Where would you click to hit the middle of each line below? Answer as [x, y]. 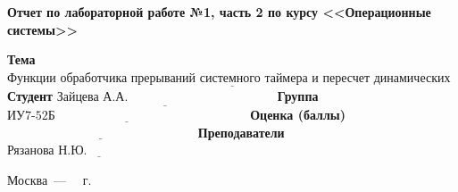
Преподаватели [241, 132]
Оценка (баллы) [298, 115]
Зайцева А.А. [92, 97]
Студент [30, 96]
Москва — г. [50, 179]
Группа [298, 96]
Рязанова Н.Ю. [47, 151]
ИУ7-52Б [31, 117]
